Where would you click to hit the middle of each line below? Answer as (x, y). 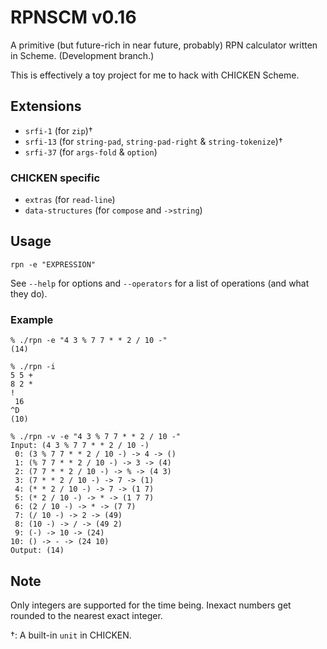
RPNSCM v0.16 (73, 17)
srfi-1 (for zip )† (58, 130)
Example (32, 319)
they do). (29, 293)
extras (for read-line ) (70, 200)
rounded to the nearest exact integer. (86, 615)
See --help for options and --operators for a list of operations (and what (160, 283)
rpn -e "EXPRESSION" (53, 264)
